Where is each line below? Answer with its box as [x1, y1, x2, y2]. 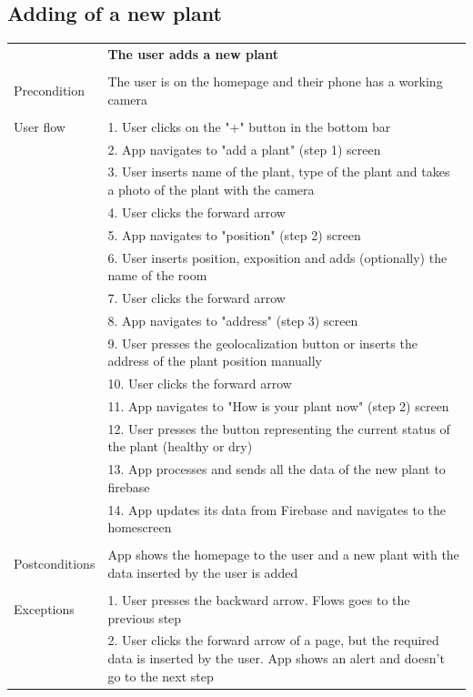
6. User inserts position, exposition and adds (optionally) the [107, 247, 448, 267]
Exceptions [14, 599, 75, 618]
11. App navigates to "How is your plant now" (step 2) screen [107, 396, 449, 415]
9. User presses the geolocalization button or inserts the [107, 333, 418, 352]
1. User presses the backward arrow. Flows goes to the [107, 591, 410, 610]
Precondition [14, 80, 86, 99]
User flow [14, 116, 65, 136]
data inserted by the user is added [107, 562, 298, 581]
